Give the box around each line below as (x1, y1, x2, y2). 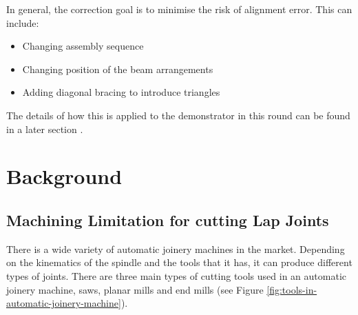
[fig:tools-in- (266, 282, 317, 296)
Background (6, 162, 123, 190)
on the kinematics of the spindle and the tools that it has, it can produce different (6, 255, 352, 270)
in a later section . (6, 121, 83, 136)
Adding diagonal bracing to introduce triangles (22, 85, 220, 99)
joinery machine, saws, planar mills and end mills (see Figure (6, 282, 264, 296)
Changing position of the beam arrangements (22, 61, 213, 76)
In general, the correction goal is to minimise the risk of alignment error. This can (6, 2, 352, 16)
